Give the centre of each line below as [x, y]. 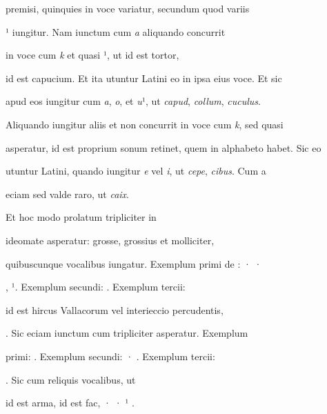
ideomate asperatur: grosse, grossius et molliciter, [110, 240]
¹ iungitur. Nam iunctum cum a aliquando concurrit [116, 31]
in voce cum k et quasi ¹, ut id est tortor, [92, 55]
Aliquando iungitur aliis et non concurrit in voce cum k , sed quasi [145, 124]
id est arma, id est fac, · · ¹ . [70, 403]
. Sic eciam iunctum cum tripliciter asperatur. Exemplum [127, 333]
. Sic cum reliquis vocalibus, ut [71, 379]
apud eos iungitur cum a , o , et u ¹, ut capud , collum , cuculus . [133, 101]
